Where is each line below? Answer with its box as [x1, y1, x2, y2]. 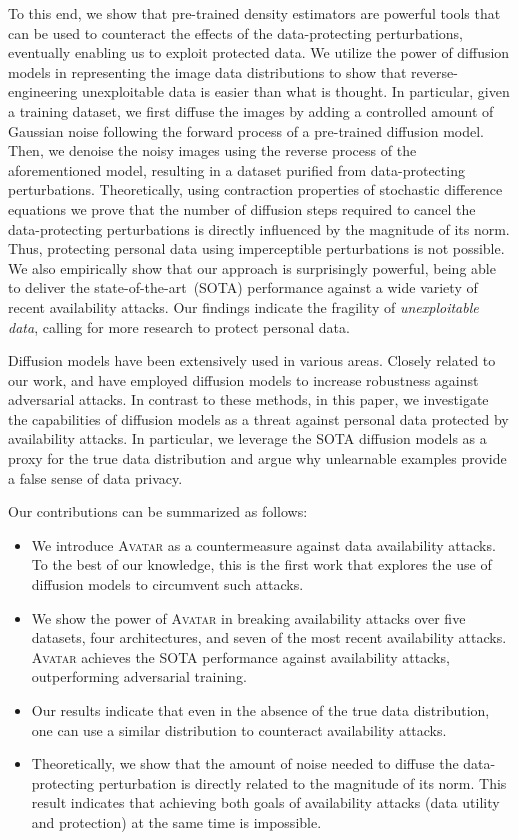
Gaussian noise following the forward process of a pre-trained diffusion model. [8, 120, 484, 141]
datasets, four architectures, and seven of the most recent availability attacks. [31, 627, 507, 648]
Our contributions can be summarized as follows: [8, 501, 308, 522]
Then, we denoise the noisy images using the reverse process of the [8, 140, 417, 161]
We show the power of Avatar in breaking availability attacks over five [31, 607, 466, 628]
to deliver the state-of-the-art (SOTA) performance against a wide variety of [8, 277, 478, 298]
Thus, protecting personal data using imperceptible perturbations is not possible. [8, 238, 505, 259]
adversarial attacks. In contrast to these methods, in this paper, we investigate [8, 389, 489, 410]
